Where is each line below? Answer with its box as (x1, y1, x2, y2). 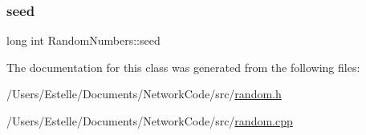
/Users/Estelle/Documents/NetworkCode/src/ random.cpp (6, 113, 293, 129)
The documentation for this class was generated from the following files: (6, 58, 360, 75)
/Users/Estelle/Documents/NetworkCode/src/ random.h (6, 85, 282, 102)
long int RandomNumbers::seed (6, 32, 161, 49)
